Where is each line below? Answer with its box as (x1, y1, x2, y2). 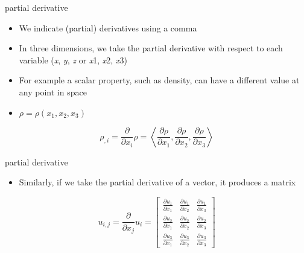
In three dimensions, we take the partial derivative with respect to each (19, 42, 283, 54)
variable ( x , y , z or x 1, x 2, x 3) (19, 53, 127, 66)
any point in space (19, 85, 87, 98)
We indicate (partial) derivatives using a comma (19, 21, 197, 34)
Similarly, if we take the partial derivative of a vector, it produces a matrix (19, 176, 296, 188)
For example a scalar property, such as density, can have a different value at (19, 74, 300, 86)
